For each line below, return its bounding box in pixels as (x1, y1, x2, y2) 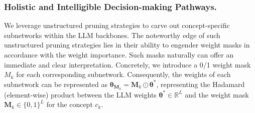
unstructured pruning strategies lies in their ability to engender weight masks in (4, 39, 250, 50)
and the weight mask (185, 89, 249, 99)
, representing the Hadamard (156, 78, 245, 89)
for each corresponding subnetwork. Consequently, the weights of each (16, 69, 231, 79)
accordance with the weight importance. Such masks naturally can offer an (4, 49, 234, 59)
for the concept (46, 99, 93, 109)
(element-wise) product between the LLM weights (4, 89, 157, 99)
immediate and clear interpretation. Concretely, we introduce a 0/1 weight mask (4, 59, 251, 69)
